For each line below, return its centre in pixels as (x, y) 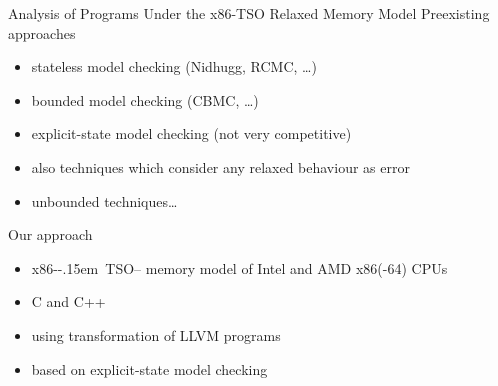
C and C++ (68, 301)
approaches (42, 32)
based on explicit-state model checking (149, 368)
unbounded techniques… (104, 200)
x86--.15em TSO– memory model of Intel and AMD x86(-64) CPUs (239, 267)
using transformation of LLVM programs (156, 334)
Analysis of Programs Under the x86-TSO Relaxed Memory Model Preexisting (249, 13)
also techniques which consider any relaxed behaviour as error (220, 166)
